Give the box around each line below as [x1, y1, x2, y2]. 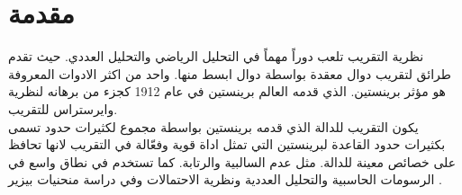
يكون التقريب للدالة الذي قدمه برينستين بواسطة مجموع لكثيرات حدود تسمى [8, 117, 419, 136]
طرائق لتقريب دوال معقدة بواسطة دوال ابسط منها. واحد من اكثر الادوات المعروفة [8, 64, 451, 83]
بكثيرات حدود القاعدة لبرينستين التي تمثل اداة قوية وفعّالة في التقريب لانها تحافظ [8, 135, 446, 154]
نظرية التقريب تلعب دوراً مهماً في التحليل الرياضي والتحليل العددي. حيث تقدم [8, 47, 424, 66]
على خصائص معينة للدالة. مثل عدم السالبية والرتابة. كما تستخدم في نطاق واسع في [8, 152, 457, 171]
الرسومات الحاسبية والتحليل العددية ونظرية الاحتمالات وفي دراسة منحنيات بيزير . [8, 170, 442, 189]
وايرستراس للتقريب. [8, 99, 118, 118]
